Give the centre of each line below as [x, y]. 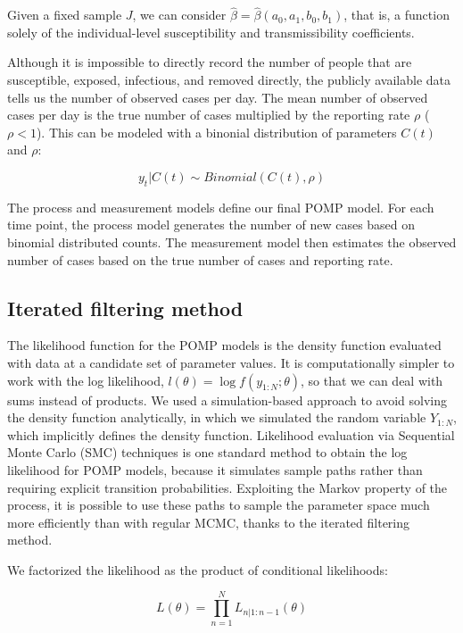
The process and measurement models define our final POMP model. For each [221, 207]
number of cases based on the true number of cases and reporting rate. [200, 259]
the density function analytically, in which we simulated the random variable [217, 417]
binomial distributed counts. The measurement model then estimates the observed [232, 242]
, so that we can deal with [372, 380]
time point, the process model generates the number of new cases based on [211, 225]
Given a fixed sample [65, 15]
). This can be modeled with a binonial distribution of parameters [216, 132]
